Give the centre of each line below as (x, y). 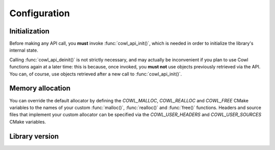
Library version (34, 136)
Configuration (40, 13)
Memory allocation (40, 88)
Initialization (30, 31)
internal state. (24, 50)
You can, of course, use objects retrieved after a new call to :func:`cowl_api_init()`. (96, 74)
